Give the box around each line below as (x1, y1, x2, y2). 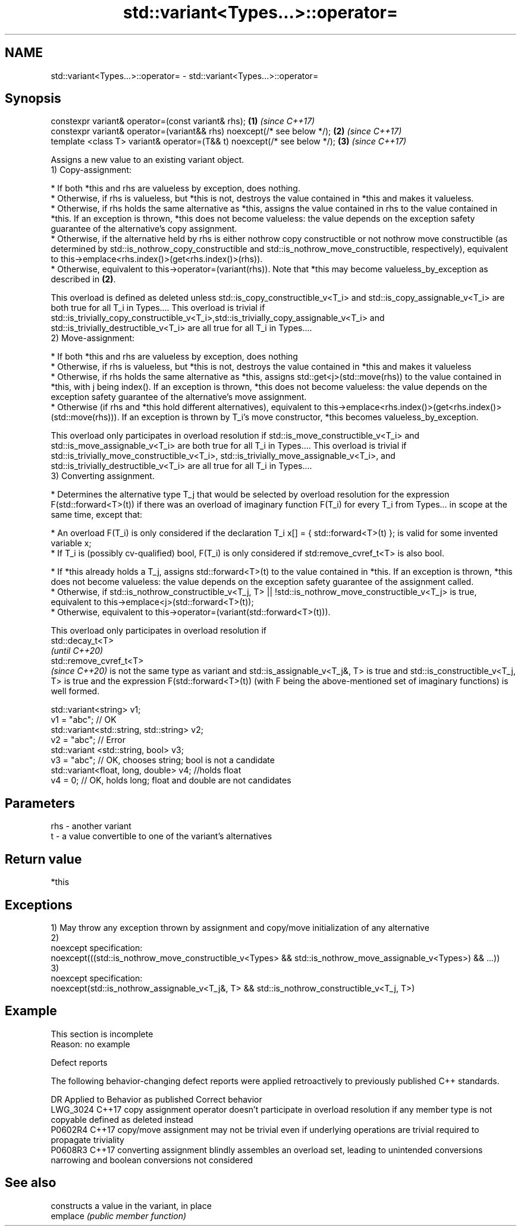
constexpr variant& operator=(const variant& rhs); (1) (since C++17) (51, 116, 315, 127)
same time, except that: (51, 509, 143, 520)
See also (5, 1175, 57, 1191)
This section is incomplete (51, 1028, 153, 1039)
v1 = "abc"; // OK (51, 714, 117, 725)
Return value (5, 851, 82, 867)
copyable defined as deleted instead (51, 1114, 193, 1125)
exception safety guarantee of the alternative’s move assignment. (51, 392, 307, 402)
